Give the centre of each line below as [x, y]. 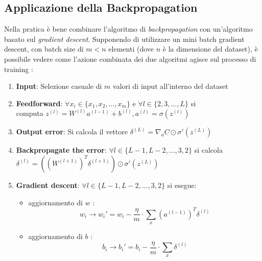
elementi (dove [131, 49]
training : [19, 69]
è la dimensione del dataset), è [210, 49]
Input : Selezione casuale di [59, 86]
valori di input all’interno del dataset [171, 86]
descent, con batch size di [44, 49]
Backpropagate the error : [61, 150]
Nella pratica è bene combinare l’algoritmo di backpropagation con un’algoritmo [128, 29]
